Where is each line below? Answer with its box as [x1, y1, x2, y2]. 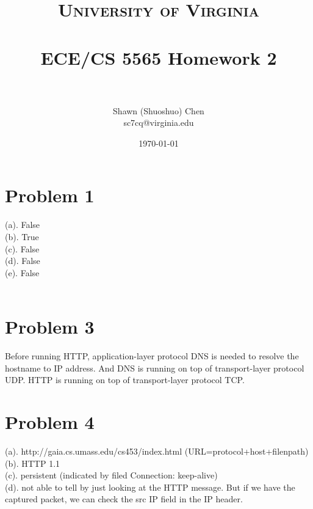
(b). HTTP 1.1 [5, 456, 60, 469]
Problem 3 [5, 314, 95, 339]
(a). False [5, 218, 40, 231]
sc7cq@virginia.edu [123, 116, 194, 129]
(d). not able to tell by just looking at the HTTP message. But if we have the [5, 480, 295, 493]
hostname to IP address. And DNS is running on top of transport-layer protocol [5, 361, 304, 374]
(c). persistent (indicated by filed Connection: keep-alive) [5, 469, 218, 482]
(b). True [5, 230, 39, 243]
